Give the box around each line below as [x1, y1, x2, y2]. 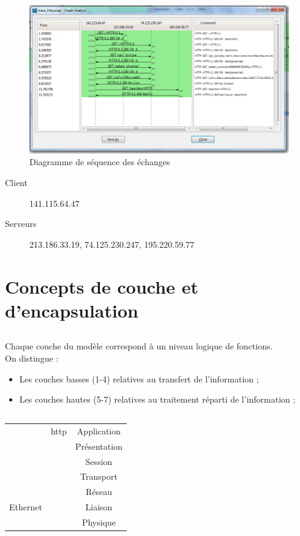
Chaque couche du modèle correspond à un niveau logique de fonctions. [5, 340, 273, 352]
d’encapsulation [5, 297, 138, 322]
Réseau [85, 485, 112, 498]
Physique [81, 515, 116, 528]
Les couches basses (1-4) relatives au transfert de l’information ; [19, 372, 259, 385]
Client [5, 176, 28, 188]
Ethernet [9, 501, 42, 513]
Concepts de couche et [5, 274, 198, 299]
